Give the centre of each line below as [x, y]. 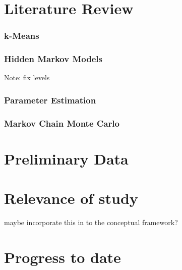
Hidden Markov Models [53, 59]
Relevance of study [71, 198]
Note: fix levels [27, 77]
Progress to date [63, 257]
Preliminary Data [66, 158]
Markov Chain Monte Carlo [62, 123]
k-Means [22, 36]
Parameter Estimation [50, 100]
